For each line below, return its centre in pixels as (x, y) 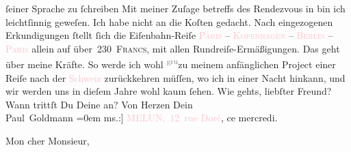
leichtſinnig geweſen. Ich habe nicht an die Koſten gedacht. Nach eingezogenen (169, 21)
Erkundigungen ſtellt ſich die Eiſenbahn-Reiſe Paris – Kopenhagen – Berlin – (169, 35)
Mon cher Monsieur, (48, 140)
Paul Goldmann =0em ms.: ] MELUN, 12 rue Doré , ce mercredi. (142, 118)
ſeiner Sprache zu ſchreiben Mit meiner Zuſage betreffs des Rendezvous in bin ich (175, 8)
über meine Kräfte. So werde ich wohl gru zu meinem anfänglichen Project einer (171, 63)
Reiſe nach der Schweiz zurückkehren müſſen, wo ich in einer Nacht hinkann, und (175, 77)
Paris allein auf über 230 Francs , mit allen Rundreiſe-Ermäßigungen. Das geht (173, 48)
